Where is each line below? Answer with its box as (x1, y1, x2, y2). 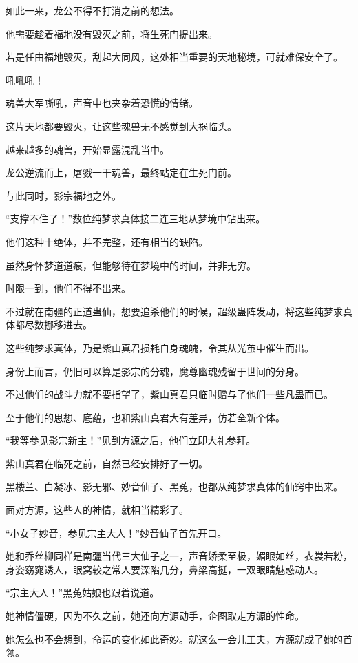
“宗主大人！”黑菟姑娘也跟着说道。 (6, 585, 160, 600)
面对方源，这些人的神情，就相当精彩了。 (6, 503, 189, 517)
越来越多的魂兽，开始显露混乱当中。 (6, 142, 169, 156)
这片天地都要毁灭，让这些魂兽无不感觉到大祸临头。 (6, 118, 237, 133)
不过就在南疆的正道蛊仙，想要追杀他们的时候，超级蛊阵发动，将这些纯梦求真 (6, 304, 352, 318)
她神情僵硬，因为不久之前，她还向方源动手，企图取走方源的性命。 (6, 609, 304, 623)
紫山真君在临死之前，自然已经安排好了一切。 (6, 456, 208, 470)
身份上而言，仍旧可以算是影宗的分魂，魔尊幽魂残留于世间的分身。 (6, 364, 304, 378)
